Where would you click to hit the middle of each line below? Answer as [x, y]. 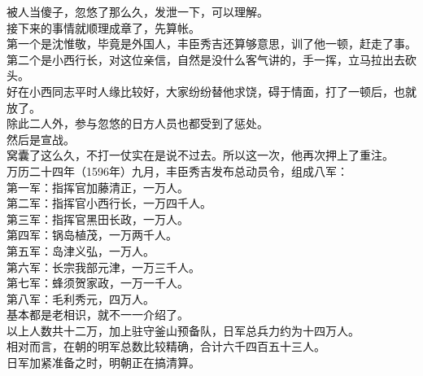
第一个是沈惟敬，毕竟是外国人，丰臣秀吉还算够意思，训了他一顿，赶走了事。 [211, 44]
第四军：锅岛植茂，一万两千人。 [92, 235]
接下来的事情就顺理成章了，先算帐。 [103, 27]
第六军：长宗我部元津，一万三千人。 [103, 267]
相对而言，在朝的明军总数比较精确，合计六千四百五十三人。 [166, 346]
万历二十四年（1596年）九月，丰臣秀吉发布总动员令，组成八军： [177, 171]
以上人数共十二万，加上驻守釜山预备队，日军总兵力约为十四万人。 [183, 330]
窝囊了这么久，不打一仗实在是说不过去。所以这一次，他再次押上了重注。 [200, 155]
